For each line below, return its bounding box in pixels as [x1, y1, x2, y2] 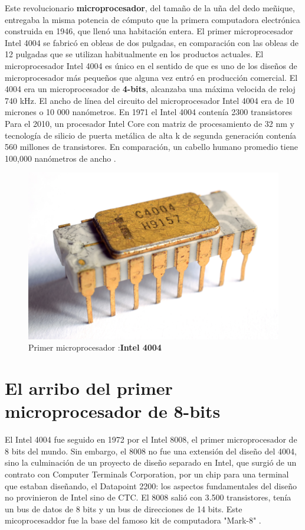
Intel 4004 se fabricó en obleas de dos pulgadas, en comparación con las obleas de [5, 36, 299, 48]
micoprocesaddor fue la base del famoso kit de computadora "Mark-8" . [5, 514, 261, 526]
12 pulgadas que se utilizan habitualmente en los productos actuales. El [5, 48, 264, 60]
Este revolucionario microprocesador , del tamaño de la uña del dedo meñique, [5, 2, 295, 14]
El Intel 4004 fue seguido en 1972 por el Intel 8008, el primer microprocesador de [5, 433, 297, 446]
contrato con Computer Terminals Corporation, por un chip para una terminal [5, 467, 289, 480]
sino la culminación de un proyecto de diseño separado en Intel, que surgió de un [5, 456, 297, 469]
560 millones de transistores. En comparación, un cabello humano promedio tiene [5, 140, 298, 153]
